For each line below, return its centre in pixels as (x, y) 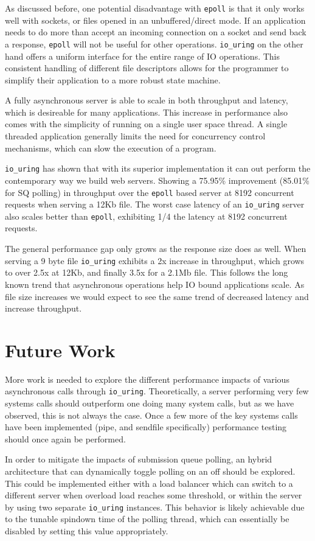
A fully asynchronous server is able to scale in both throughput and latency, (147, 100)
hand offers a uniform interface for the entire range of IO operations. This (143, 56)
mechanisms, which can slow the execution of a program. (111, 148)
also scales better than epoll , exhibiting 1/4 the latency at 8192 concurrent (146, 216)
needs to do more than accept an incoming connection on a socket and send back (156, 32)
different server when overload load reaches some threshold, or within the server (154, 495)
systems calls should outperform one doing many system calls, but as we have (150, 403)
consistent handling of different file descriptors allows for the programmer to (147, 68)
